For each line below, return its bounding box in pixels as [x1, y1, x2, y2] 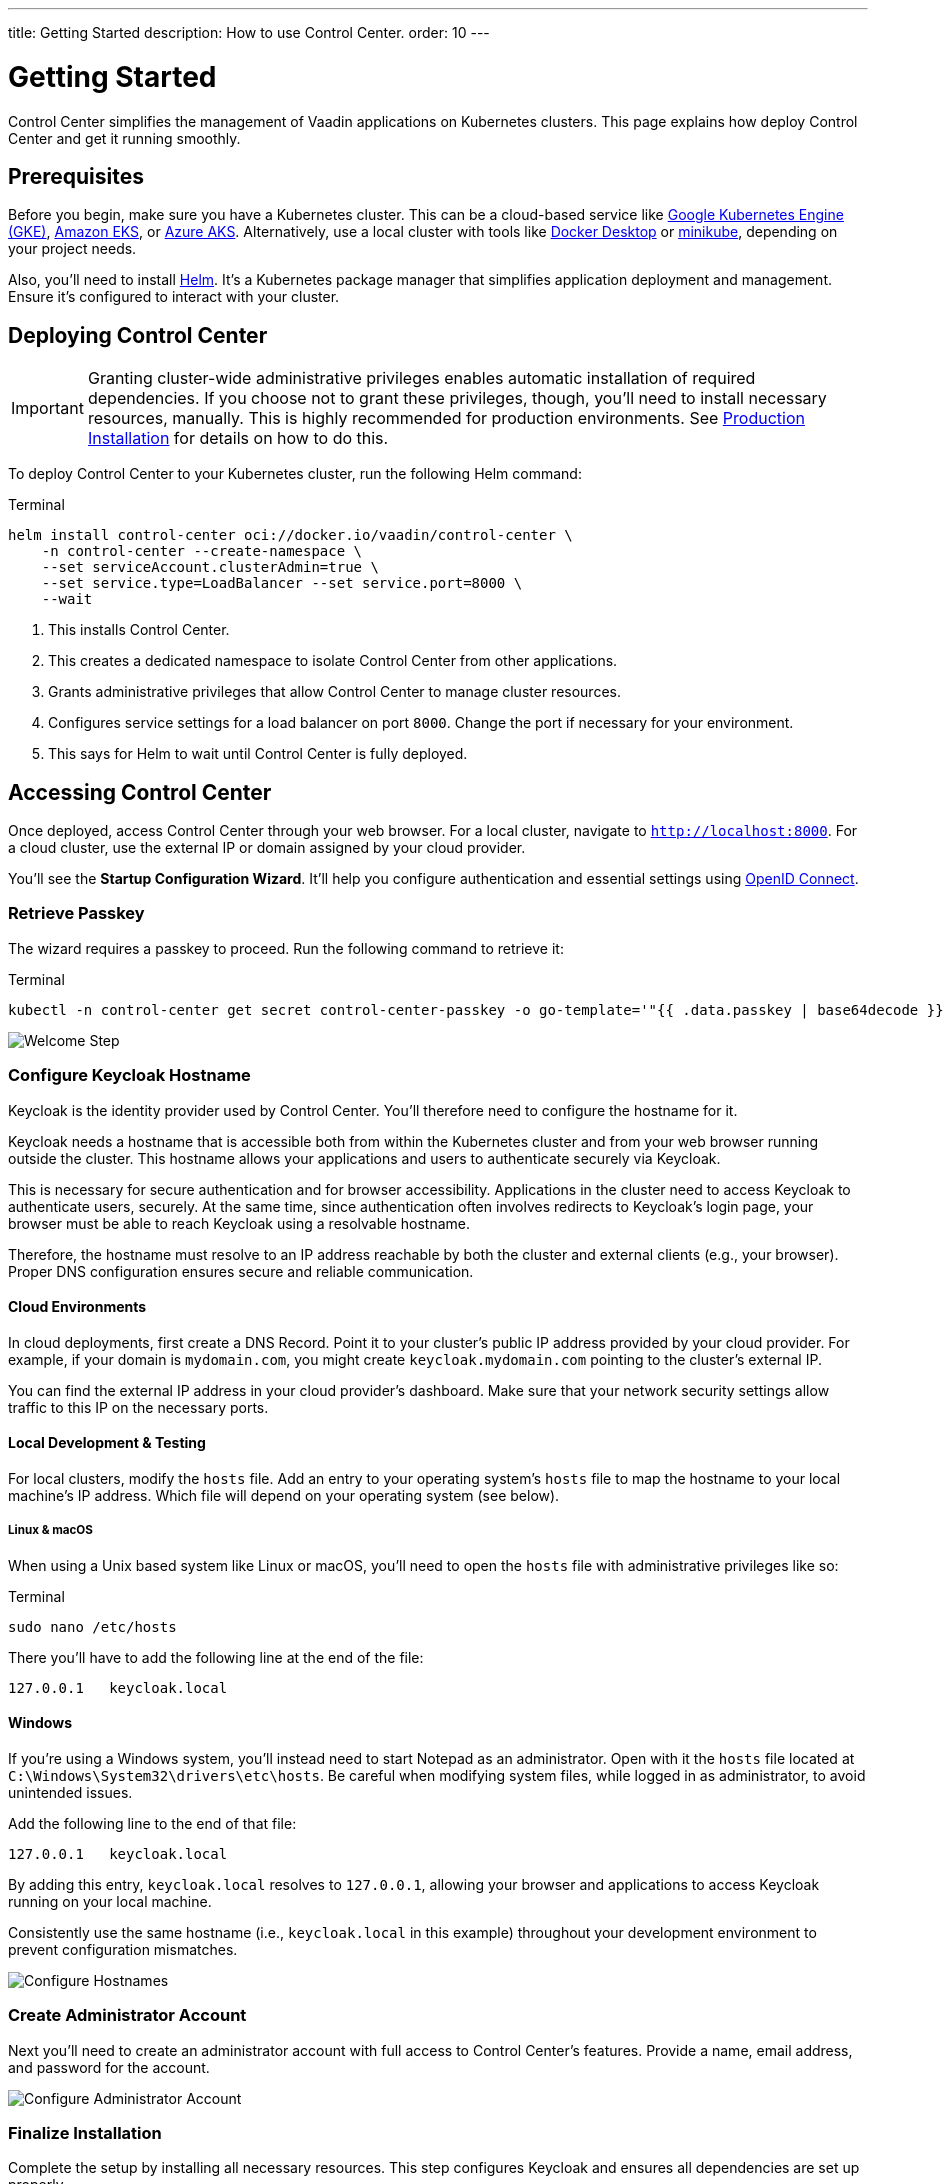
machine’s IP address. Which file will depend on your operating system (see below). [8, 1486, 560, 1504]
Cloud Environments [8, 1298, 147, 1316]
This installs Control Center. [48, 621, 230, 639]
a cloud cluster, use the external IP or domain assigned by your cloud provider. [8, 839, 526, 857]
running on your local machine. [8, 1892, 212, 1910]
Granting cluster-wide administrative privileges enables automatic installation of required [87, 368, 756, 389]
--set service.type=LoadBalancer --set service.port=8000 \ [41, 575, 523, 592]
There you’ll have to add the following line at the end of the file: [8, 1648, 424, 1666]
